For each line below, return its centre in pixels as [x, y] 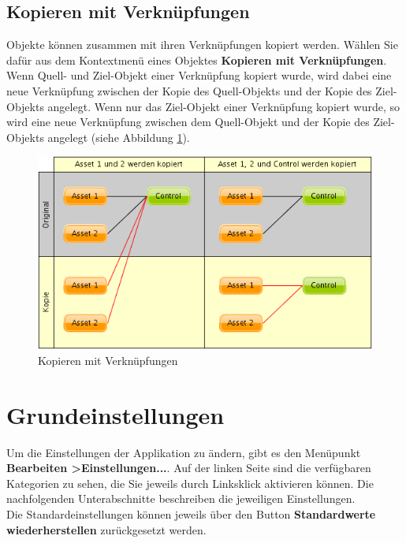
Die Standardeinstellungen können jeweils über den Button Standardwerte [191, 513]
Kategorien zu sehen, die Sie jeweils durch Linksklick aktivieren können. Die [190, 483]
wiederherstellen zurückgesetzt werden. [106, 529]
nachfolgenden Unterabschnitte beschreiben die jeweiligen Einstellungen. [181, 498]
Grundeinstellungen [115, 414]
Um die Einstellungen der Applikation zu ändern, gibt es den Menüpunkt [184, 452]
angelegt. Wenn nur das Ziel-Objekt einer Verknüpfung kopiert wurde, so [224, 106]
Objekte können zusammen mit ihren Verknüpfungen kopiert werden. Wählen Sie [202, 45]
